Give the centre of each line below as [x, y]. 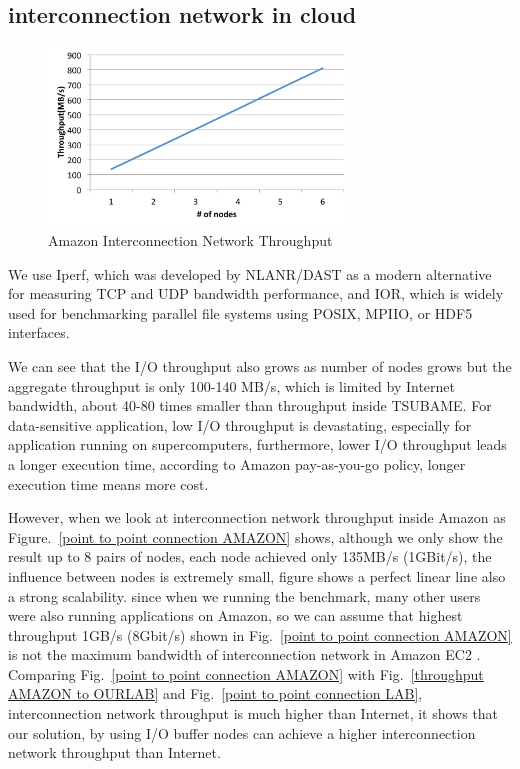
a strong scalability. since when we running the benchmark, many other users [244, 595]
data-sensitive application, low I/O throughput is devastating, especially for [240, 424]
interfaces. [39, 332]
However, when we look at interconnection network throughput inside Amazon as [257, 517]
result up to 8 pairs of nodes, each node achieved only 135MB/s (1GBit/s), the [250, 556]
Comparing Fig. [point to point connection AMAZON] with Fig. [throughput [246, 673]
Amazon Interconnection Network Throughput [190, 240]
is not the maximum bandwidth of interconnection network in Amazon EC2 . [244, 654]
